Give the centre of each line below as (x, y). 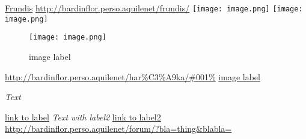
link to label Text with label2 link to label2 (83, 117)
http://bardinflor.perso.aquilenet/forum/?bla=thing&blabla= (118, 129)
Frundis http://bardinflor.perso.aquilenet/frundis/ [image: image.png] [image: (154, 8)
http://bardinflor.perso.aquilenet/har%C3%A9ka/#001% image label (133, 76)
